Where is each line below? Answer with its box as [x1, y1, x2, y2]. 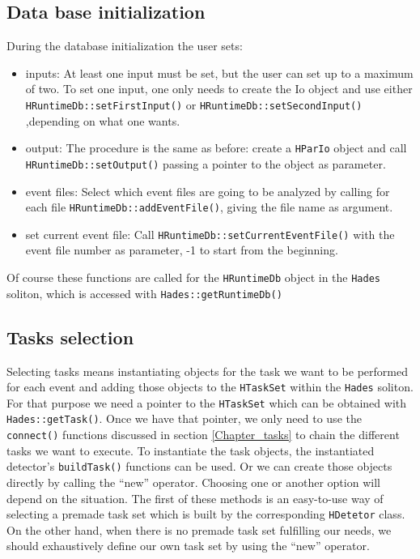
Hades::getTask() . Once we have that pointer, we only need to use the [6, 410, 362, 427]
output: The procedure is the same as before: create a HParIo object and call [25, 139, 407, 156]
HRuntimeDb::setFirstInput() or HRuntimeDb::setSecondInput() [25, 96, 363, 113]
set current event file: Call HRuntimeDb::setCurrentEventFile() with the [25, 225, 395, 242]
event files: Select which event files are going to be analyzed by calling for [25, 182, 390, 199]
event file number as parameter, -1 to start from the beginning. [25, 241, 338, 258]
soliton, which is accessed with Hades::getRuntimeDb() [6, 284, 282, 301]
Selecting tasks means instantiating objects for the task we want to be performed [6, 362, 408, 379]
